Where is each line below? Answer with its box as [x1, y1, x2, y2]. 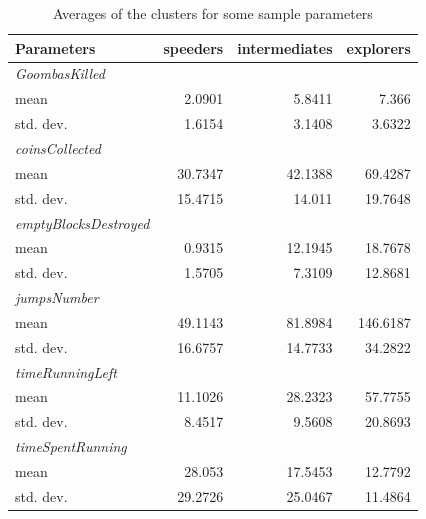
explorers [346, 37, 411, 58]
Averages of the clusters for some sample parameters [52, 3, 373, 23]
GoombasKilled [15, 63, 105, 84]
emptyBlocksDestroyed [15, 212, 150, 233]
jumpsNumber [15, 287, 99, 308]
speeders [163, 37, 224, 58]
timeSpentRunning [15, 436, 127, 457]
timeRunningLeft [15, 361, 117, 382]
